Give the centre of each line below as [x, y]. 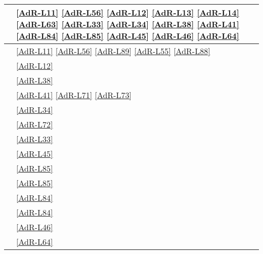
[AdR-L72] [35, 124]
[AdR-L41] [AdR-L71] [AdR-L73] [74, 95]
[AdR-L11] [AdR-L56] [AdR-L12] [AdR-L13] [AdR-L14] [128, 12]
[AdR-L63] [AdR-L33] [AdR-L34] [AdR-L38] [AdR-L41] [128, 24]
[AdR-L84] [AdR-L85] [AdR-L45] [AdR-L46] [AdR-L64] [128, 36]
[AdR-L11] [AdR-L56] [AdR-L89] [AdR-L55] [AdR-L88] [113, 51]
